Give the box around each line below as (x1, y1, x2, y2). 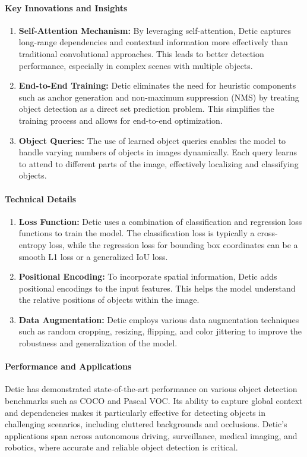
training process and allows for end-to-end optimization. (18, 114, 223, 126)
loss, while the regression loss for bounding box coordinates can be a (49, 238, 298, 251)
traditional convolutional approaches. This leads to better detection (18, 47, 264, 60)
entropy (18, 238, 47, 251)
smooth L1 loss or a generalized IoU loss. (18, 250, 168, 262)
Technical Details (5, 192, 77, 205)
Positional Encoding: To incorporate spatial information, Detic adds (18, 270, 277, 283)
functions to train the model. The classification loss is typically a (18, 227, 255, 239)
